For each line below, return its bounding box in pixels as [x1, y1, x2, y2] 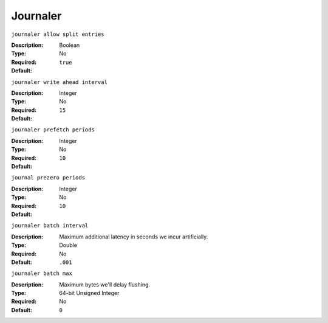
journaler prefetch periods [11, 127, 95, 133]
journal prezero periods [11, 174, 85, 181]
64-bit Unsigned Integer [59, 290, 120, 297]
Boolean [59, 41, 80, 49]
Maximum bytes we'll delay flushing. [59, 280, 151, 288]
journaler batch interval [11, 222, 89, 229]
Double [59, 241, 77, 249]
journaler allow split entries [11, 30, 104, 38]
